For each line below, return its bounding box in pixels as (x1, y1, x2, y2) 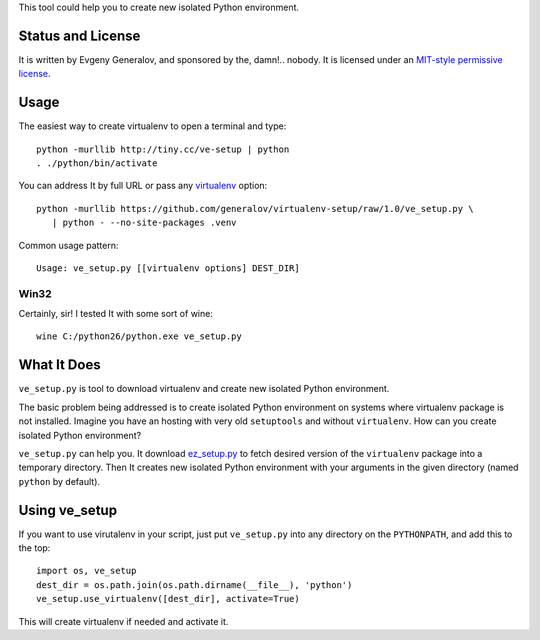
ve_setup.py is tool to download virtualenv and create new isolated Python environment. (18, 383, 390, 395)
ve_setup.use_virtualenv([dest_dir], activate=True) (36, 593, 300, 605)
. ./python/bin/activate (36, 157, 158, 169)
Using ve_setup (18, 501, 118, 519)
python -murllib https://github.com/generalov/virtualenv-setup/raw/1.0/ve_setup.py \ (36, 203, 474, 214)
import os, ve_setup (36, 565, 137, 577)
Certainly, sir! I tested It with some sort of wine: (18, 308, 214, 320)
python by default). (18, 475, 100, 487)
